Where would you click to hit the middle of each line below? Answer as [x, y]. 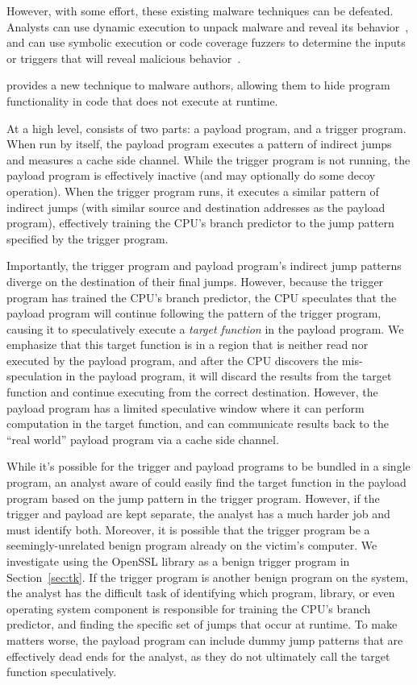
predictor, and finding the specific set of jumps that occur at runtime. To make [202, 624]
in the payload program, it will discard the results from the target [229, 376]
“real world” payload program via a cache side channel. [143, 439]
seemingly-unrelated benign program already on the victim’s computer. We [192, 545]
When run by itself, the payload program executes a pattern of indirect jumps [199, 144]
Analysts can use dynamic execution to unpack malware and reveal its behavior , [208, 26]
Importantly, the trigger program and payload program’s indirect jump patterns [204, 266]
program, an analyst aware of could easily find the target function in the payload [206, 482]
